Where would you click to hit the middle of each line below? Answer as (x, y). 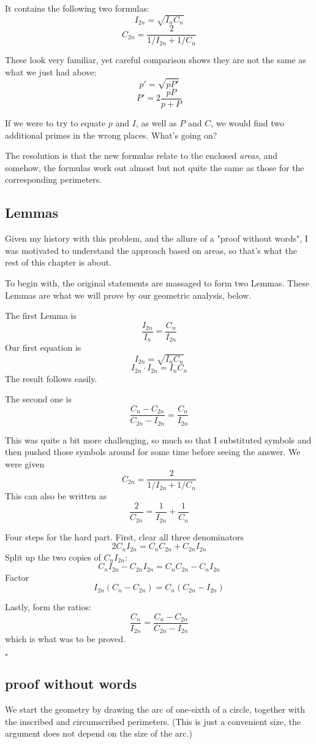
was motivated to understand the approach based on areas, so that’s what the (151, 250)
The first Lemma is (41, 316)
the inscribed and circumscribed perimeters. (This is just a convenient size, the (153, 721)
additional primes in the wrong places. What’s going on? (111, 135)
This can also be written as (56, 496)
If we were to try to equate (55, 123)
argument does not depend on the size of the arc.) (99, 733)
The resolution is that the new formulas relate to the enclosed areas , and (141, 155)
